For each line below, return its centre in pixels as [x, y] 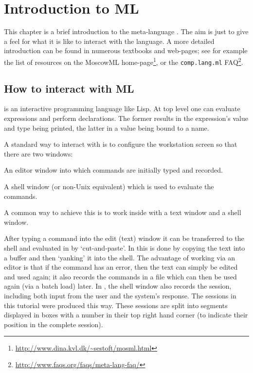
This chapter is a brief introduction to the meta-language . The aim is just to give [126, 31]
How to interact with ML [69, 88]
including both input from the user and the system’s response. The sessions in [120, 295]
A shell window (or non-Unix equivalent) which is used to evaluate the [109, 186]
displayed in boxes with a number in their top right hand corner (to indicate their [126, 315]
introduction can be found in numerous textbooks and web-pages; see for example [126, 50]
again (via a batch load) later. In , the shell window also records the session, [118, 286]
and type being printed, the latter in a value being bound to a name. [107, 128]
